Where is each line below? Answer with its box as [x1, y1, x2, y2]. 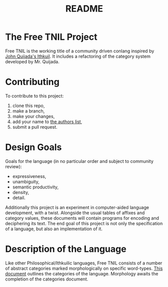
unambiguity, [12, 178, 40, 184]
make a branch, [12, 108, 45, 114]
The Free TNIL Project [5, 31, 98, 43]
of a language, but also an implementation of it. [5, 226, 103, 232]
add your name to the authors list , [12, 119, 83, 125]
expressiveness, [12, 173, 47, 179]
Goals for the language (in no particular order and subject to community [5, 158, 154, 164]
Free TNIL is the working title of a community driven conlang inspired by [5, 48, 154, 54]
